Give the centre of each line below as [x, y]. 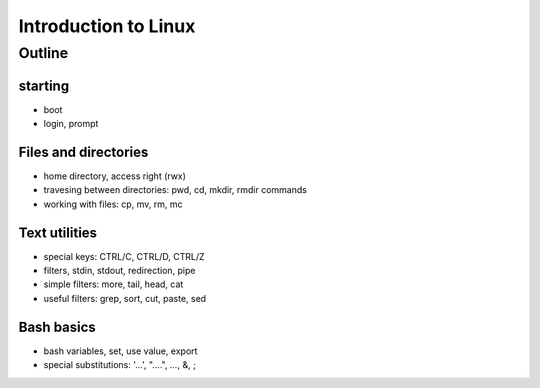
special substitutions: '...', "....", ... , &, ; [120, 365]
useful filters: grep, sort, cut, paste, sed [125, 298]
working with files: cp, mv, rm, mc [113, 204]
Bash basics [57, 326]
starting [44, 85]
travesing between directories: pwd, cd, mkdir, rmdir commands [175, 190]
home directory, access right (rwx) [115, 176]
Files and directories [83, 151]
